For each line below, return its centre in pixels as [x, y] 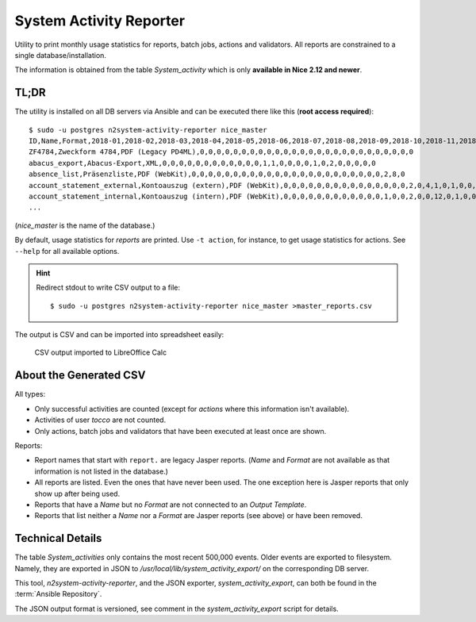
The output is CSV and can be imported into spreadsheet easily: [119, 335]
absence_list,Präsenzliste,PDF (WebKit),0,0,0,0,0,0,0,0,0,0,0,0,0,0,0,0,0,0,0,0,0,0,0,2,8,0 [217, 174]
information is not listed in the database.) [101, 471]
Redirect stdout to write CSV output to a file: [108, 288]
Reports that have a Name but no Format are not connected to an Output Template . [171, 505]
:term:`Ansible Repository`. [58, 594]
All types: [30, 394]
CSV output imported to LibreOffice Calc [100, 352]
